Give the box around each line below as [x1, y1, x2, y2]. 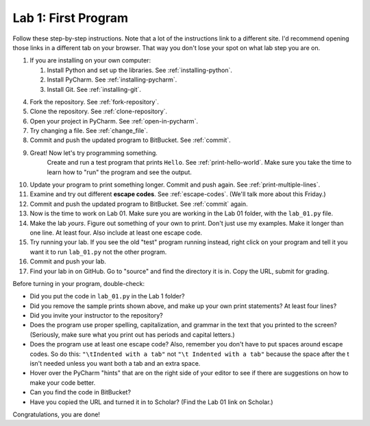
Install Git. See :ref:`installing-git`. [47, 85, 142, 93]
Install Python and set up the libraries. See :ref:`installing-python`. [47, 66, 233, 74]
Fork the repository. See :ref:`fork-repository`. [29, 97, 159, 106]
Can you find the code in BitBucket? [29, 388, 132, 397]
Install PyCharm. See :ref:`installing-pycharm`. [47, 75, 177, 84]
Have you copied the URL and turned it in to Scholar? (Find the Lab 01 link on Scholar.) [29, 398, 273, 406]
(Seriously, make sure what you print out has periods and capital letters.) [29, 330, 236, 339]
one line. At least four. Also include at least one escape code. [29, 228, 202, 237]
